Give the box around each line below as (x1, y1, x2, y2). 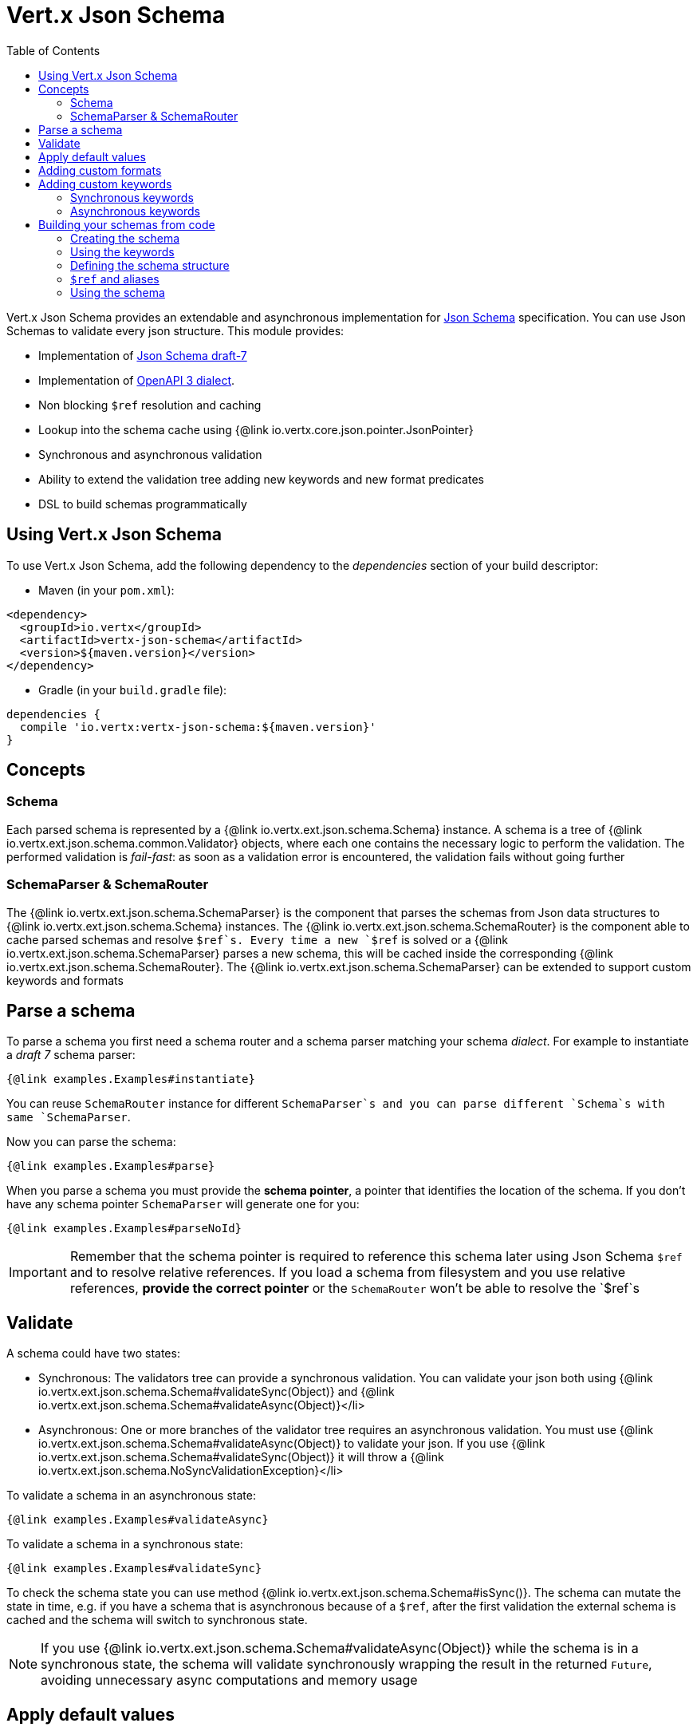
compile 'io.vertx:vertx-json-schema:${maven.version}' (19, 720, 376, 733)
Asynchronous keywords (70, 204, 200, 218)
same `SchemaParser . (6, 1110, 131, 1124)
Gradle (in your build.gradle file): (38, 682, 227, 697)
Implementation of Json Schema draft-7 (38, 348, 247, 362)
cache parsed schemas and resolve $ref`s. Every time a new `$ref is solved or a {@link (6, 932, 509, 947)
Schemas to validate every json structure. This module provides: (6, 323, 345, 338)
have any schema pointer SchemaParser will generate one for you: (6, 1197, 360, 1211)
